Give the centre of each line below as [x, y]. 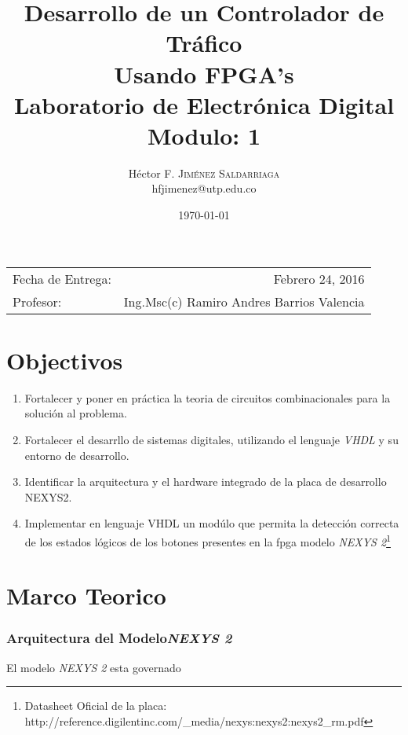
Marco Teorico [86, 595]
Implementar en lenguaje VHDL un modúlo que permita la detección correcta [212, 523]
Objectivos [65, 360]
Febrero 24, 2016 [319, 278]
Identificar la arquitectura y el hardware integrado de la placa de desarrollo [206, 481]
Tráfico [204, 43]
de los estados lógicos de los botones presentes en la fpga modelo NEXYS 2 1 [208, 540]
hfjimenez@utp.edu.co [204, 188]
